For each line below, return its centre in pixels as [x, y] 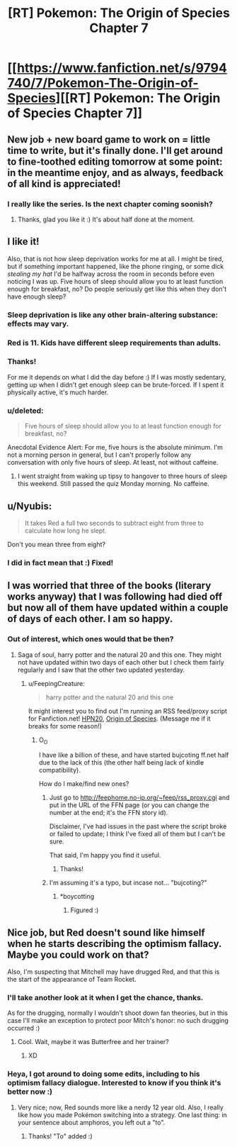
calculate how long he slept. [66, 531]
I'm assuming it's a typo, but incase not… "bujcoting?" [128, 883]
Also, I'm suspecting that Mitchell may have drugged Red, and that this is [114, 972]
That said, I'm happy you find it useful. [105, 855]
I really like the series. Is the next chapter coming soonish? [110, 204]
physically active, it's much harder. [58, 392]
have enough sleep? [37, 297]
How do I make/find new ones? [84, 784]
